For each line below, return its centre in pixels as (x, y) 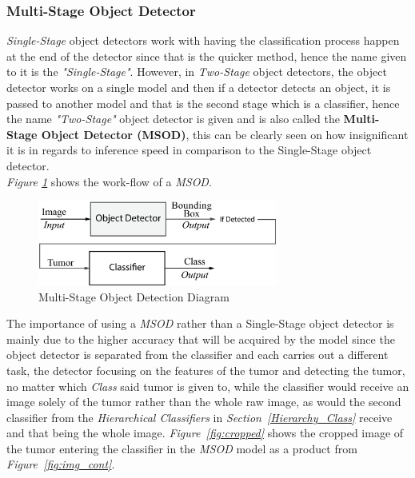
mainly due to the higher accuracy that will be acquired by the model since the (201, 339)
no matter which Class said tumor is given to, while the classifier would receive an (208, 386)
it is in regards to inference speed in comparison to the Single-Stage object (189, 150)
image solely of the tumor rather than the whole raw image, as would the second (204, 402)
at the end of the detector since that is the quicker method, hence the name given (207, 56)
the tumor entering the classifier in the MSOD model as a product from (182, 448)
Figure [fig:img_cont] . (61, 464)
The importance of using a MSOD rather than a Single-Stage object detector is (200, 323)
